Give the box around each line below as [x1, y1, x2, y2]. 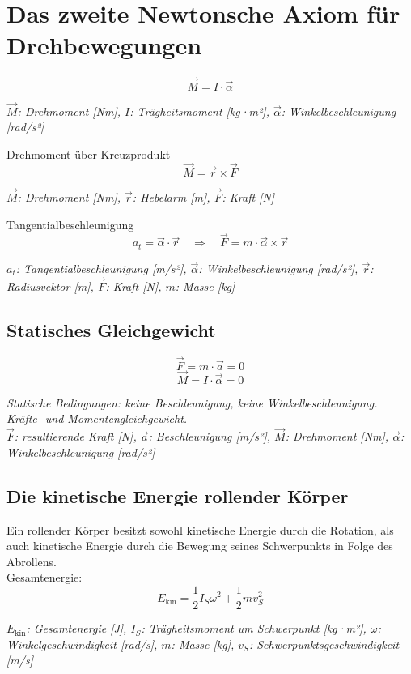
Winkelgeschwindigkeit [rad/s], [6, 635, 158, 652]
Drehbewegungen [6, 28, 202, 62]
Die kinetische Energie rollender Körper [6, 483, 349, 508]
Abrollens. [6, 552, 57, 569]
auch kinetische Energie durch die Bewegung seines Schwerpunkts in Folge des [6, 537, 393, 554]
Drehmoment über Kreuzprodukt [6, 145, 171, 162]
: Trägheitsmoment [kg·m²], [129, 102, 269, 119]
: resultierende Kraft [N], [14, 428, 137, 445]
